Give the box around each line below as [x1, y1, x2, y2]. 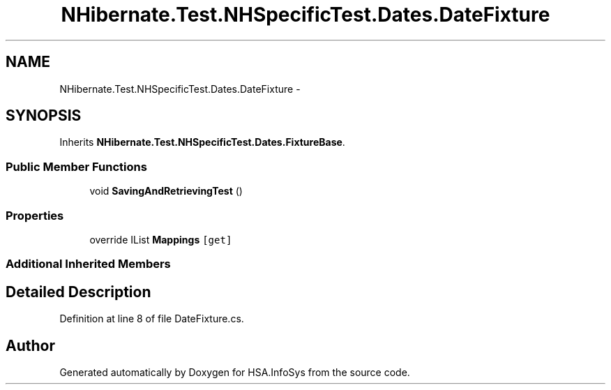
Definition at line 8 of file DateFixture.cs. [59, 313, 244, 325]
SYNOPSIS [6, 107, 82, 125]
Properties [6, 208, 64, 223]
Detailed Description [6, 283, 151, 301]
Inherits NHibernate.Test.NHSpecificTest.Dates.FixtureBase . [59, 136, 345, 149]
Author [6, 336, 55, 354]
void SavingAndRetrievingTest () [89, 185, 243, 197]
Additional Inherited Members [6, 257, 171, 271]
